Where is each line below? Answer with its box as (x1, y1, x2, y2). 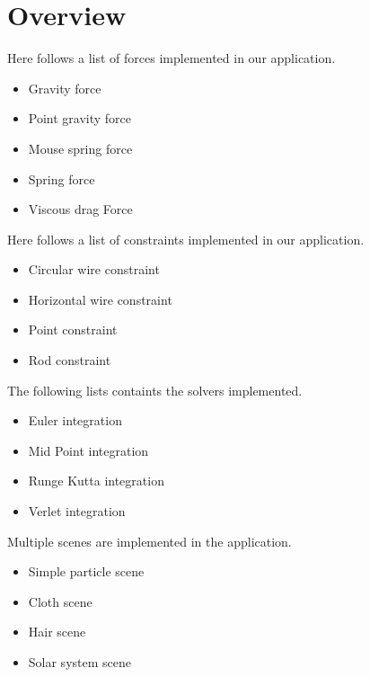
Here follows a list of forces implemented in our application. (7, 49, 336, 67)
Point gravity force (28, 109, 132, 128)
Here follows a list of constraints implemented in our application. (7, 229, 365, 248)
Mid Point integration (28, 441, 149, 459)
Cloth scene (28, 592, 92, 610)
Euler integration (28, 411, 122, 430)
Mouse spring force (28, 138, 133, 157)
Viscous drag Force (28, 200, 133, 218)
